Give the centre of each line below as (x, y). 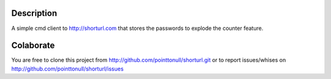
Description (34, 13)
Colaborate (33, 46)
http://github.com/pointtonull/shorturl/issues (67, 69)
